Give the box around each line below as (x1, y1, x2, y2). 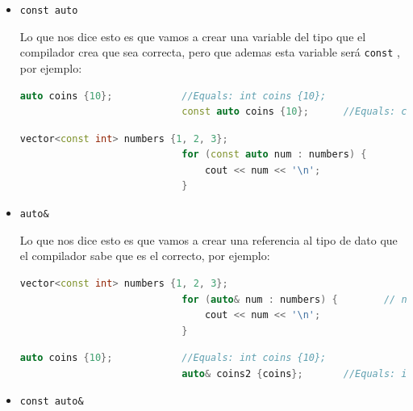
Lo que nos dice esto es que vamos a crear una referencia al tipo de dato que (19, 231, 398, 248)
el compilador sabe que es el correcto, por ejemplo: (19, 247, 270, 264)
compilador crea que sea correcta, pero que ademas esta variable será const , (19, 44, 400, 61)
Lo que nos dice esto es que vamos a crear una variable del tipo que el (19, 27, 366, 44)
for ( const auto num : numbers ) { (181, 149, 367, 161)
